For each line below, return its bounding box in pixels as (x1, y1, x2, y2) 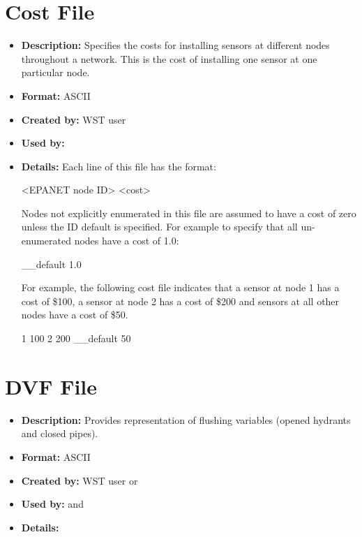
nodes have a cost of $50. (21, 307, 128, 322)
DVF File (5, 372, 98, 400)
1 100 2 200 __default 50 (21, 331, 131, 346)
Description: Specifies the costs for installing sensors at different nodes (21, 38, 330, 52)
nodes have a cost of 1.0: (74, 233, 179, 248)
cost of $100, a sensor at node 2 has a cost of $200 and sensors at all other (21, 293, 340, 308)
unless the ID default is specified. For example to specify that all (21, 219, 298, 234)
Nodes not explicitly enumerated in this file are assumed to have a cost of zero (21, 205, 356, 220)
